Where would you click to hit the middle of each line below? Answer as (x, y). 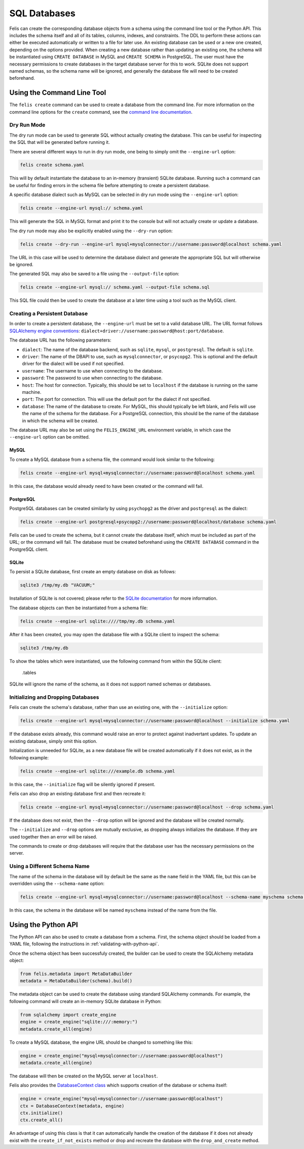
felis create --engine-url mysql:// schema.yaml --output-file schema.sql (115, 287)
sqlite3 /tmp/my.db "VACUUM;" (58, 585)
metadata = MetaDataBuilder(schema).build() (76, 981)
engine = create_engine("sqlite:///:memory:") (79, 1022)
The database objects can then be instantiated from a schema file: (79, 608)
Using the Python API (44, 925)
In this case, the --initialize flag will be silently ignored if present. (82, 784)
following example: (29, 758)
